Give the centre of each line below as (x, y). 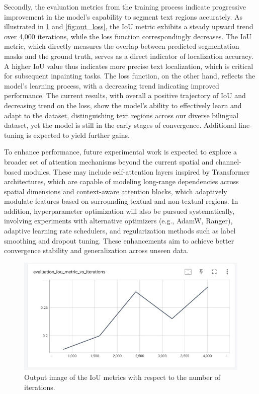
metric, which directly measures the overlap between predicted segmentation (122, 46)
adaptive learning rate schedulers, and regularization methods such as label (120, 231)
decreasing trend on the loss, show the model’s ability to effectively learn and (123, 105)
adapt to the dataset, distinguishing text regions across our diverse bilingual (121, 115)
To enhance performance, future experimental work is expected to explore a (121, 152)
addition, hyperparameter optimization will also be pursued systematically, (119, 211)
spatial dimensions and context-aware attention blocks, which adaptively (116, 191)
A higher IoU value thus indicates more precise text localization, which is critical (129, 66)
